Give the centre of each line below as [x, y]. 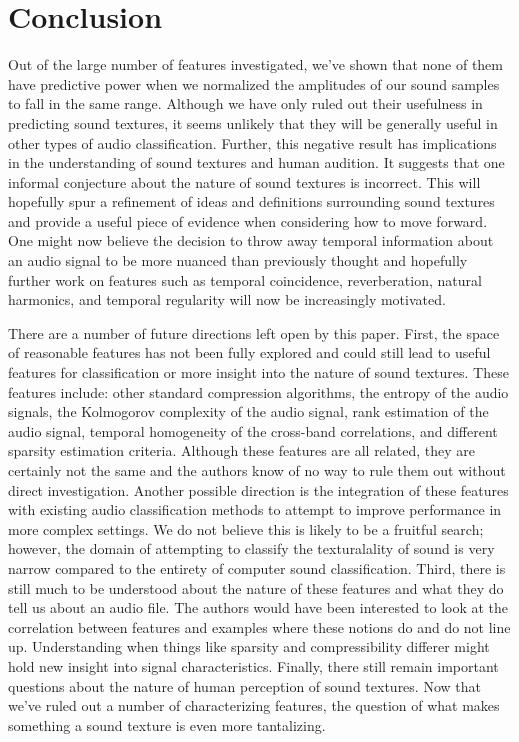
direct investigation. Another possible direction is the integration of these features [258, 489]
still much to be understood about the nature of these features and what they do [256, 587]
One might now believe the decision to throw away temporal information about [251, 240]
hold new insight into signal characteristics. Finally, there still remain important [253, 665]
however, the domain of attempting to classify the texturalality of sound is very [251, 548]
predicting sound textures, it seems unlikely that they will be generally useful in [253, 122]
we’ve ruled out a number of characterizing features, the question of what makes [254, 705]
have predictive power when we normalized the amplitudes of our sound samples [254, 83]
